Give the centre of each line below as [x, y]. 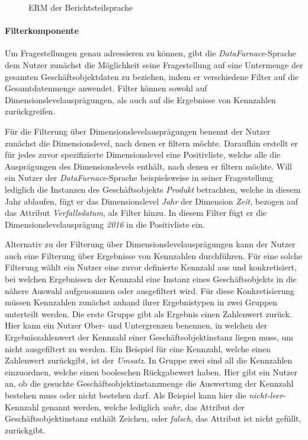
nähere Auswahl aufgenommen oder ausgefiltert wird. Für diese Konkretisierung [150, 290]
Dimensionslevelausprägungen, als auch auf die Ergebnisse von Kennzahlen [140, 99]
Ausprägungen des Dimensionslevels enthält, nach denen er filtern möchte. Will [148, 166]
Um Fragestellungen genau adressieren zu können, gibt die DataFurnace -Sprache [150, 53]
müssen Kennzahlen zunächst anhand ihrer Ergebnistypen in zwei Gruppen [141, 302]
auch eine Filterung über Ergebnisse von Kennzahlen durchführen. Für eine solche [154, 255]
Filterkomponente [42, 31]
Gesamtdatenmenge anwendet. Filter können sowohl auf [106, 88]
